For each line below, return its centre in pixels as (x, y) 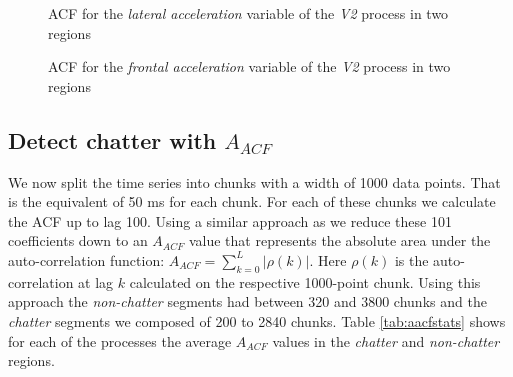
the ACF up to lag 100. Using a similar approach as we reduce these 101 (230, 220)
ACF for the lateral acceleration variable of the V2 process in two (248, 13)
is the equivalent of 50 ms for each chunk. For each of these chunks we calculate (252, 201)
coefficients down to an (78, 240)
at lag (96, 281)
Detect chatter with (112, 139)
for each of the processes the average (120, 340)
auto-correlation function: (86, 259)
